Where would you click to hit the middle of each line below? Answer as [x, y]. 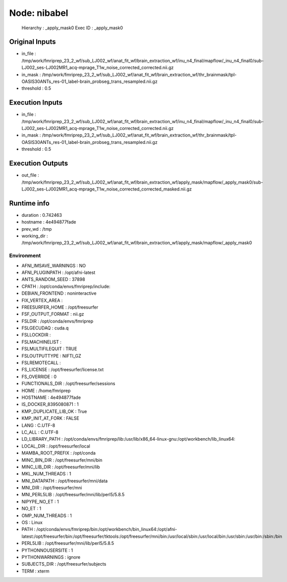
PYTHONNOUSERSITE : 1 [47, 550]
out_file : [30, 175]
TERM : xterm [35, 571]
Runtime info [29, 203]
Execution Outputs [39, 163]
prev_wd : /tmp [37, 229]
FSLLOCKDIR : [36, 335]
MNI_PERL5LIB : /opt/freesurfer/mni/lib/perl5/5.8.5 [73, 495]
